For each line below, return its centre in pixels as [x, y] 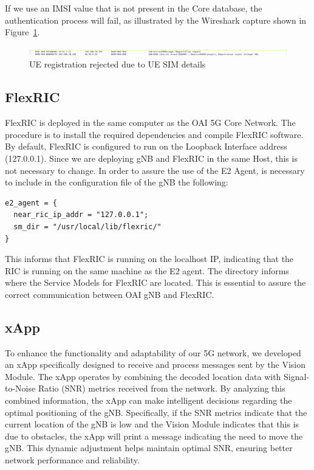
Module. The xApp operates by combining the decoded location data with [143, 376]
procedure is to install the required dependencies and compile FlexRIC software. [154, 134]
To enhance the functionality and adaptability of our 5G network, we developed [153, 352]
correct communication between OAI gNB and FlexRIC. [110, 294]
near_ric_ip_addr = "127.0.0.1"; [81, 215]
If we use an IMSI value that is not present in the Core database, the [134, 8]
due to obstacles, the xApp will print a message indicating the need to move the [154, 436]
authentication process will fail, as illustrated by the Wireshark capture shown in [156, 20]
